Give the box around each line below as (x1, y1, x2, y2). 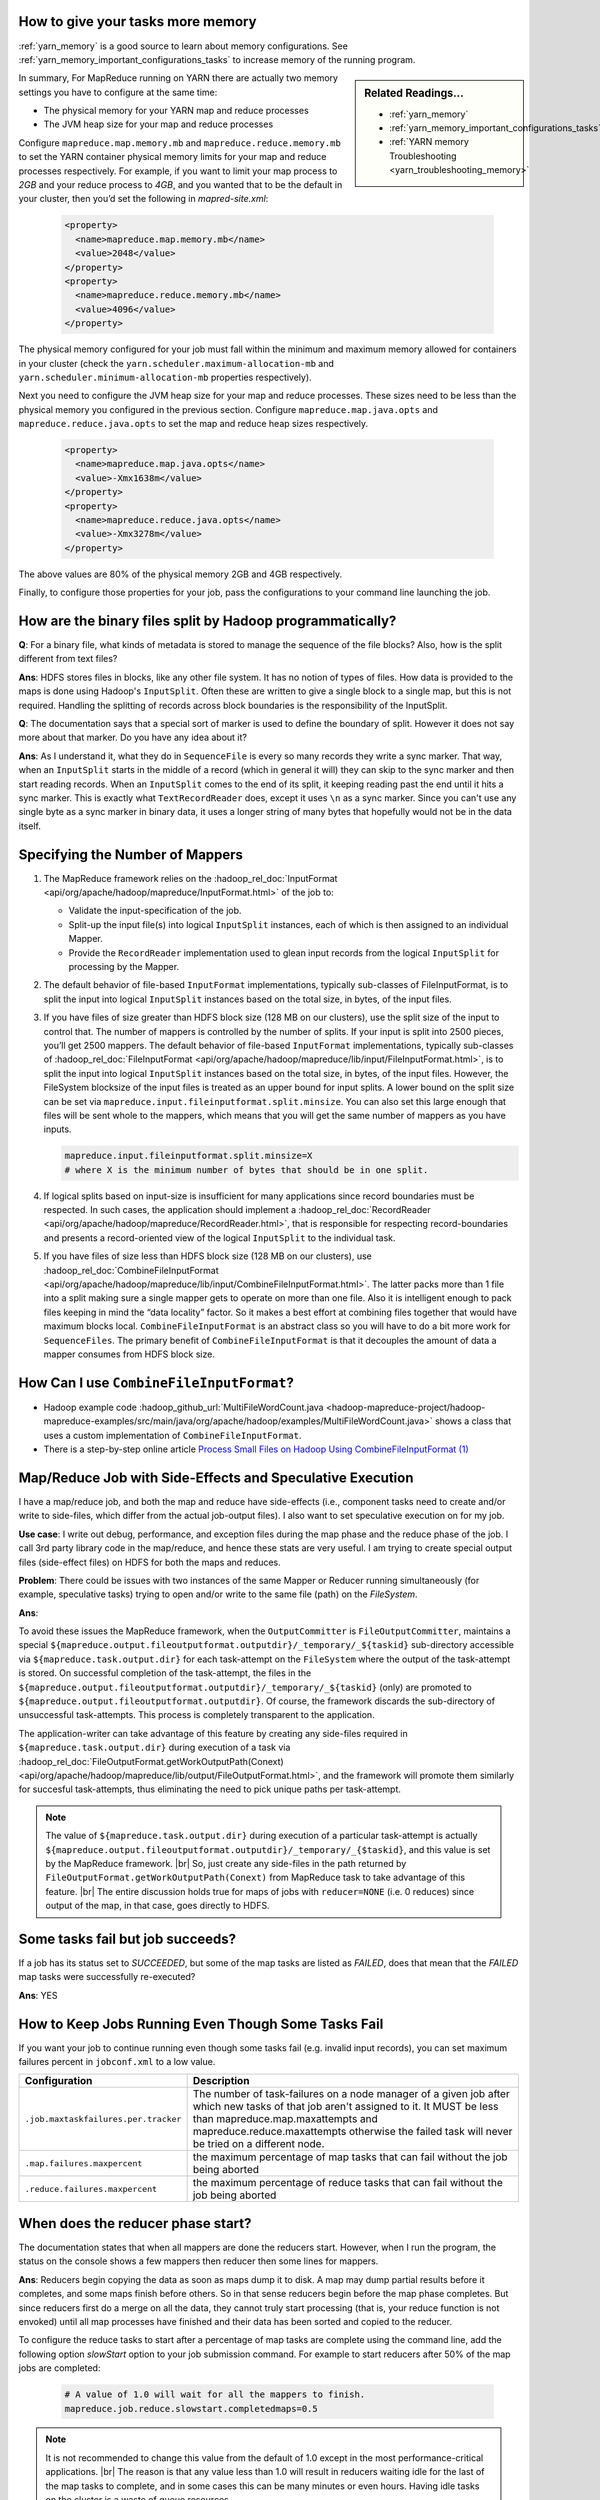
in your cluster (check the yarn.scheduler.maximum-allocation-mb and (18, 357, 335, 369)
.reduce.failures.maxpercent (24, 2183, 158, 2194)
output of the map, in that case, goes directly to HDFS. (45, 1900, 270, 1912)
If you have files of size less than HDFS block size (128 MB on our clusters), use (43, 1250, 372, 1262)
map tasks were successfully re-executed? (18, 1971, 196, 1983)
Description (192, 2074, 250, 2088)
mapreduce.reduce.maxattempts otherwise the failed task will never (192, 2125, 513, 2139)
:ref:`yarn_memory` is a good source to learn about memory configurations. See (18, 40, 349, 52)
